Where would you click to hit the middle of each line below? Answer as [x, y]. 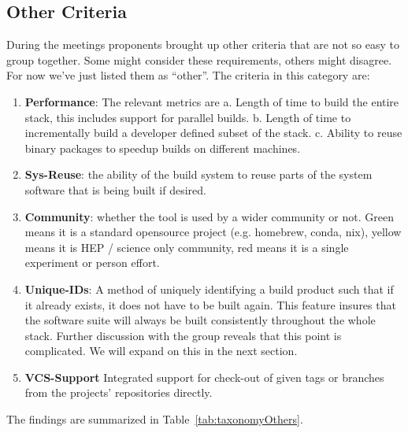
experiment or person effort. [92, 263]
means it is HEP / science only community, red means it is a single [187, 247]
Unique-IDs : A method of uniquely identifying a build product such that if [209, 289]
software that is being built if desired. [115, 189]
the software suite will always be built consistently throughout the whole [200, 320]
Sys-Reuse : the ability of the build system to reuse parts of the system [198, 174]
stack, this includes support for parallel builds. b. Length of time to [188, 117]
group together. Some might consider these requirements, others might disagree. [199, 59]
